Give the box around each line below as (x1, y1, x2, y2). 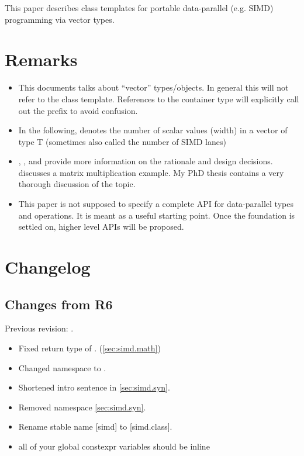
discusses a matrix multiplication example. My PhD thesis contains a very (18, 166, 284, 178)
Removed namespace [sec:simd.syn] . (18, 400, 146, 413)
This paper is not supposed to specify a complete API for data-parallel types (18, 198, 293, 210)
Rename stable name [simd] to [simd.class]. (18, 420, 172, 433)
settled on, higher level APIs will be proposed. (18, 220, 184, 233)
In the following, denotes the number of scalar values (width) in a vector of (18, 124, 288, 136)
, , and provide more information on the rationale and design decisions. (18, 155, 273, 167)
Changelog (5, 255, 91, 279)
